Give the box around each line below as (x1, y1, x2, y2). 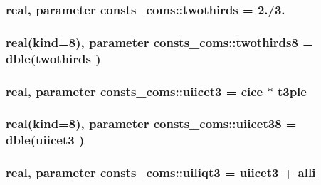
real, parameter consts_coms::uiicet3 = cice (6, 82, 263, 100)
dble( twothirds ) (6, 49, 101, 67)
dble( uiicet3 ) (6, 131, 85, 149)
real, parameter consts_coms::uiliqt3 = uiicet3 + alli (6, 164, 316, 181)
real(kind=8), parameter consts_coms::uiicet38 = (6, 115, 297, 132)
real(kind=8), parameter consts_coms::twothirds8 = (6, 33, 313, 51)
